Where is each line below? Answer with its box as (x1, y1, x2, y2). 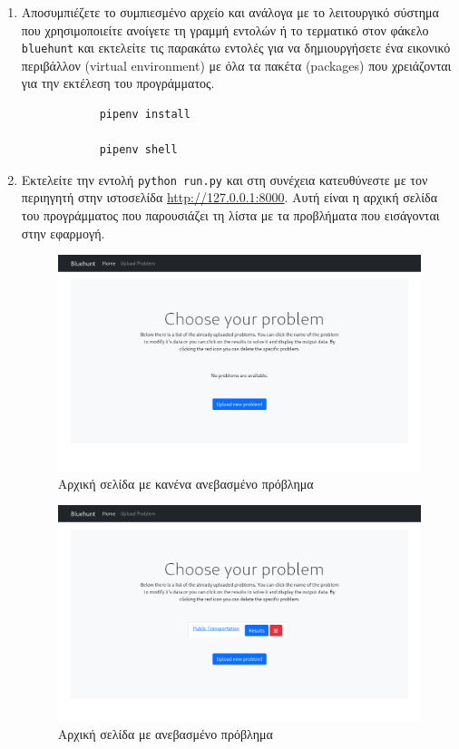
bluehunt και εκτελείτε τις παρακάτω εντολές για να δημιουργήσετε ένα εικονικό (21, 38, 451, 57)
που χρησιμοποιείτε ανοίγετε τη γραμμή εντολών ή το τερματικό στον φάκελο (21, 20, 429, 39)
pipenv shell (99, 143, 178, 157)
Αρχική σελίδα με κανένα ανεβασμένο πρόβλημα (57, 473, 314, 492)
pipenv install (99, 108, 190, 122)
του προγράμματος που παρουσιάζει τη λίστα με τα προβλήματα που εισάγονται (21, 206, 440, 225)
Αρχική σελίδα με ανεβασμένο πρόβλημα (57, 725, 273, 744)
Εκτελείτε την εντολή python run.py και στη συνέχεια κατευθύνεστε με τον (21, 170, 428, 189)
